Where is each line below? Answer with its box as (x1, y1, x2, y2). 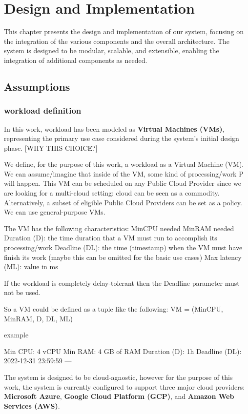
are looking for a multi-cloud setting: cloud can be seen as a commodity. (4, 188, 220, 198)
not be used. (4, 287, 41, 297)
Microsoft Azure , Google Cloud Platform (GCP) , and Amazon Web (4, 391, 234, 401)
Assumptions (4, 79, 70, 94)
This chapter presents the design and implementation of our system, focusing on (4, 26, 244, 37)
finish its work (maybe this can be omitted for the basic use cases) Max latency (4, 252, 242, 262)
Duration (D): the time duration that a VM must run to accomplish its (4, 233, 217, 243)
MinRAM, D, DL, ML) (4, 313, 73, 323)
